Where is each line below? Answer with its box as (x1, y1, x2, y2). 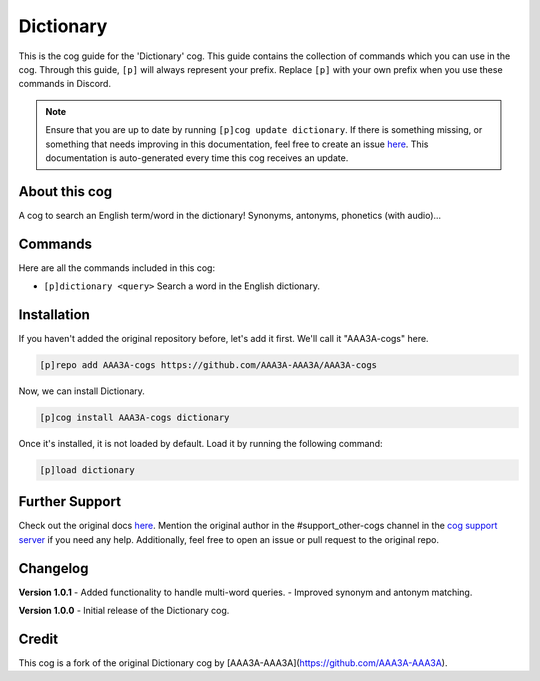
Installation (18, 306, 90, 323)
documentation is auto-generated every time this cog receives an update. (45, 151, 349, 164)
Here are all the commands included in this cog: (18, 261, 215, 274)
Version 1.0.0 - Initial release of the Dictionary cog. (18, 605, 230, 617)
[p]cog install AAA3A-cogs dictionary (39, 411, 230, 423)
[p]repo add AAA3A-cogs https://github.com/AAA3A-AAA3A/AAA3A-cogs (39, 359, 378, 370)
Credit (18, 630, 59, 647)
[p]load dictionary (39, 464, 135, 475)
